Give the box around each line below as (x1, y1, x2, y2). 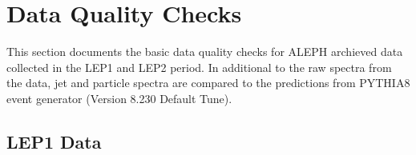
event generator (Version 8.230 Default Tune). (6, 89, 232, 106)
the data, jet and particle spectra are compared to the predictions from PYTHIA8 (6, 74, 410, 91)
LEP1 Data (6, 129, 102, 153)
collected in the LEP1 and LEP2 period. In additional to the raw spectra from (6, 58, 392, 75)
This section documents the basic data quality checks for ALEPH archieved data (6, 43, 403, 60)
